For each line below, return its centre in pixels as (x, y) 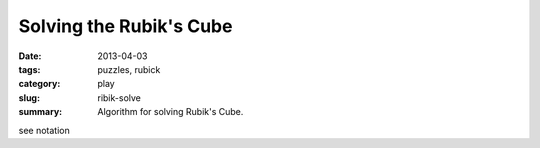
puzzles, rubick (129, 69)
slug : (29, 97)
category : (39, 84)
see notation (44, 130)
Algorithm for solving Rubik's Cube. (170, 112)
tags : (29, 69)
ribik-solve (119, 97)
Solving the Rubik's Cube (125, 26)
